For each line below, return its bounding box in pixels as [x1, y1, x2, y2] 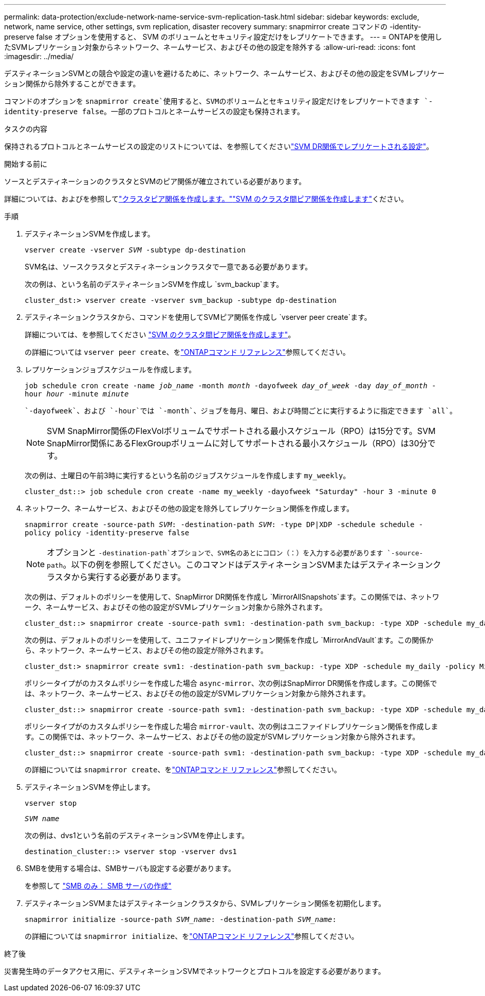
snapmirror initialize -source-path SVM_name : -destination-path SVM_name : [25, 915, 337, 923]
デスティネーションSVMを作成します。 [25, 229, 155, 238]
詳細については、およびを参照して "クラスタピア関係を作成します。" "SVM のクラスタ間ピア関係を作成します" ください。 [4, 194, 408, 203]
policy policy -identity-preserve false [25, 529, 190, 537]
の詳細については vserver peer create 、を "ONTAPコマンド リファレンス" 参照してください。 [25, 348, 350, 356]
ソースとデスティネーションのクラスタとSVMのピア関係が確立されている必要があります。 [4, 177, 306, 186]
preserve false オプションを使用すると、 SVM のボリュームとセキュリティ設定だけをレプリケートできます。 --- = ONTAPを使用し [4, 32, 442, 41]
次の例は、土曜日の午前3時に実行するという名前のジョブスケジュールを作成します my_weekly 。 [25, 471, 350, 480]
